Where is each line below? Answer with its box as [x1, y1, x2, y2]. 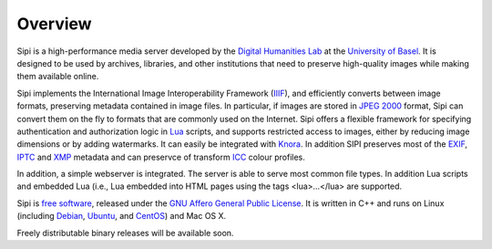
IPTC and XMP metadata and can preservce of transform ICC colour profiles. [16, 151, 305, 162]
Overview [16, 14, 92, 34]
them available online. [16, 71, 99, 82]
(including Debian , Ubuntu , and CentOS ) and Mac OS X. [16, 211, 227, 222]
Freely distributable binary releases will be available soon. [16, 227, 234, 238]
